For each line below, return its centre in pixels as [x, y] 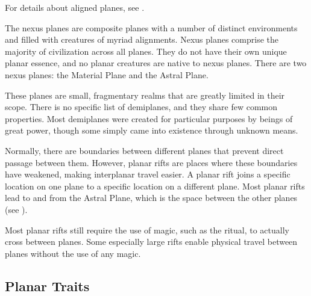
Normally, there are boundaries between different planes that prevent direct [144, 150]
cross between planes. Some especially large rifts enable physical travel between [151, 242]
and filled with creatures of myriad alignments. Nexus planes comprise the [142, 39]
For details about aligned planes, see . [75, 7]
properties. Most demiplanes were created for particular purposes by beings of [149, 118]
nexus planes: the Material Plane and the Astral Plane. [107, 74]
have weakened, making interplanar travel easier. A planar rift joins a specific [148, 174]
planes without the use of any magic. [73, 253]
